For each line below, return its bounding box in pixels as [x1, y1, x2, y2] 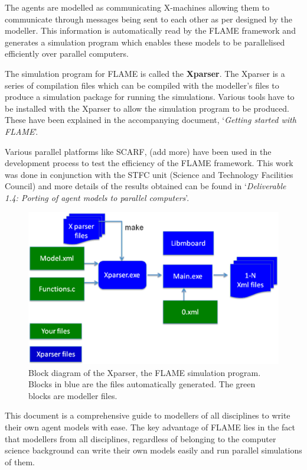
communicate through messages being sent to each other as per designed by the [5, 12, 293, 25]
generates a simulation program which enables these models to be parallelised [5, 35, 285, 48]
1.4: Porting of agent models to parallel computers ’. [5, 191, 190, 203]
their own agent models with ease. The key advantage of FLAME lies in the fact [5, 421, 295, 433]
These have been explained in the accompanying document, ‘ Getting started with [5, 114, 296, 126]
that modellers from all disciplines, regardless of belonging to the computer [5, 432, 276, 445]
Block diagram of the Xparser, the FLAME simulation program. [28, 366, 261, 378]
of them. [5, 455, 35, 468]
